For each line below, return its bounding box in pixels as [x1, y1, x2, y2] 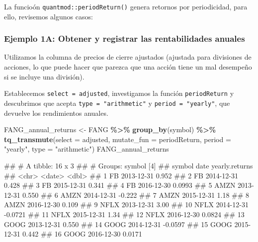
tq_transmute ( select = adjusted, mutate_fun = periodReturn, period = [4, 134, 231, 144]
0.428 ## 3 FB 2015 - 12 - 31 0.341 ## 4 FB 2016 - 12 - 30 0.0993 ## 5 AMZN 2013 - [4, 180, 254, 190]
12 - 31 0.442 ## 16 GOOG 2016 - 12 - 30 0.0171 [4, 229, 142, 239]
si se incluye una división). [4, 71, 85, 81]
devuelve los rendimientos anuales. [4, 107, 108, 118]
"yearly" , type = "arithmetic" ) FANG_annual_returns [4, 144, 169, 154]
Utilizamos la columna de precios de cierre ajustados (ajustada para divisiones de [4, 52, 252, 62]
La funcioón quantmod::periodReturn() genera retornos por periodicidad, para [4, 1, 248, 11]
